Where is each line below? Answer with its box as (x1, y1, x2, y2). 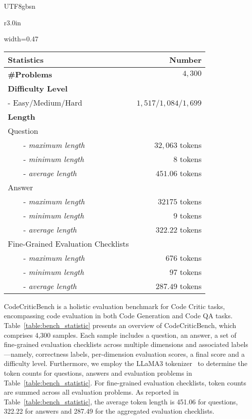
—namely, (4, 348, 34, 359)
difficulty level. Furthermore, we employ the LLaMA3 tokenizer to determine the (4, 358, 248, 368)
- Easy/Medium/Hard (8, 96, 82, 108)
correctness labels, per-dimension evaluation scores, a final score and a (36, 348, 245, 359)
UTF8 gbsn (4, 1, 36, 11)
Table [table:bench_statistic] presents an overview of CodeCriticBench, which (4, 320, 236, 330)
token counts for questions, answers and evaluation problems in (4, 367, 192, 378)
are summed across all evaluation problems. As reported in (4, 387, 179, 397)
